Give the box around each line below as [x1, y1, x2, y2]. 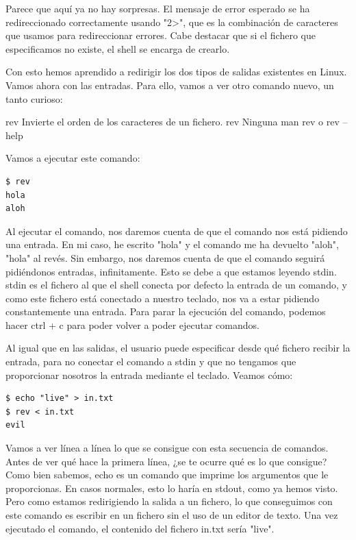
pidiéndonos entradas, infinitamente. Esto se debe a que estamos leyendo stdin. [5, 264, 337, 278]
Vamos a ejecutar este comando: [5, 151, 140, 165]
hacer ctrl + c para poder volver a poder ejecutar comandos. [5, 317, 259, 332]
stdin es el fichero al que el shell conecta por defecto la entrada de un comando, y [5, 278, 347, 292]
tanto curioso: [5, 91, 63, 106]
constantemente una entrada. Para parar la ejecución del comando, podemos [5, 304, 326, 319]
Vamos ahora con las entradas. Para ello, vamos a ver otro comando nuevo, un [5, 77, 334, 92]
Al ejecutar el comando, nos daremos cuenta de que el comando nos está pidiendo [5, 223, 348, 238]
